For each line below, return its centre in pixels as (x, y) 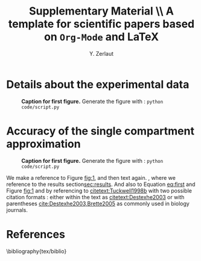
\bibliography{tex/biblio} (37, 251)
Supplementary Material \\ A (101, 11)
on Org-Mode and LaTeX (101, 37)
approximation (43, 144)
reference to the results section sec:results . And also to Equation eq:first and (101, 184)
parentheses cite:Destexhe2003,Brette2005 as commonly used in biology (98, 203)
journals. (17, 210)
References (36, 234)
